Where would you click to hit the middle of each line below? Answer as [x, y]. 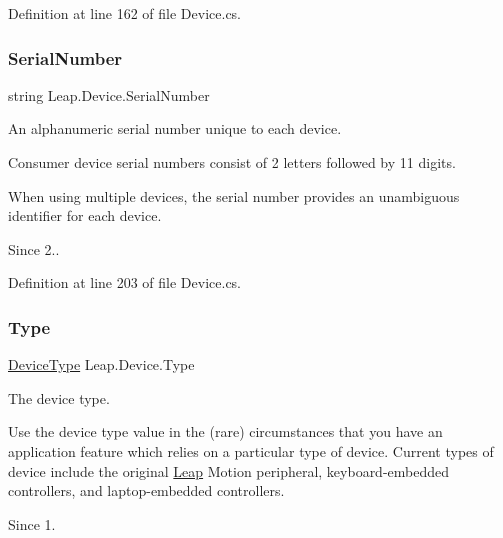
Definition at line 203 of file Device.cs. [125, 282]
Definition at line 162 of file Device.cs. [125, 13]
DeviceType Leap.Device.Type [101, 364]
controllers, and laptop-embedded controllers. [146, 490]
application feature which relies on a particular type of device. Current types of [251, 450]
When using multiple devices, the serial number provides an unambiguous [234, 195]
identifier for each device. [85, 215]
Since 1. [32, 523]
